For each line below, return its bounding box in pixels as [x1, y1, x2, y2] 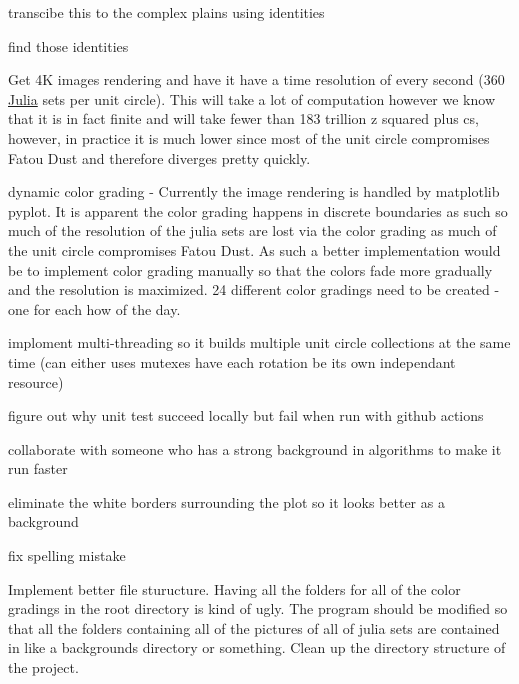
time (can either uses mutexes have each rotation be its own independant [8, 351, 456, 372]
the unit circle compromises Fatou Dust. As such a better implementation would [8, 239, 501, 260]
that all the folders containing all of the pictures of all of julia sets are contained [8, 617, 500, 638]
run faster [8, 458, 68, 479]
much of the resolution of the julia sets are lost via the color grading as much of [8, 220, 497, 241]
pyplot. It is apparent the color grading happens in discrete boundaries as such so [8, 200, 508, 221]
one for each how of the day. [8, 298, 181, 319]
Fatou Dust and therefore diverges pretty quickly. [8, 147, 311, 168]
